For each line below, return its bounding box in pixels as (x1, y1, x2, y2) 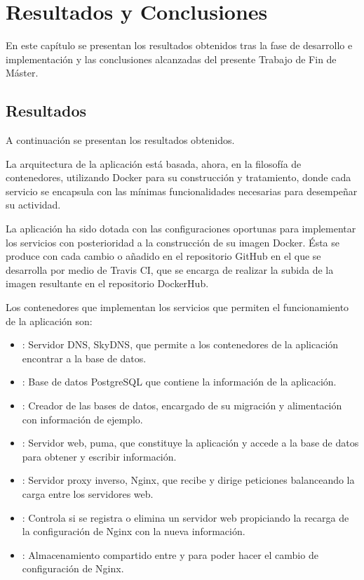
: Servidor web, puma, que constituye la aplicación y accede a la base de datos (22, 435, 359, 450)
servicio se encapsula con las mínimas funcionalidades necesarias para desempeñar (6, 183, 358, 198)
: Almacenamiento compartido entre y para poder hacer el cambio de (22, 547, 318, 562)
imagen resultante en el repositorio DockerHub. (6, 276, 209, 291)
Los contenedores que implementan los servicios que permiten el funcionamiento (6, 300, 349, 315)
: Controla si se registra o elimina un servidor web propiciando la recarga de (22, 510, 349, 525)
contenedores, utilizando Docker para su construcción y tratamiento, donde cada (6, 170, 351, 185)
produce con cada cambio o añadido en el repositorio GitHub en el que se (6, 249, 321, 263)
